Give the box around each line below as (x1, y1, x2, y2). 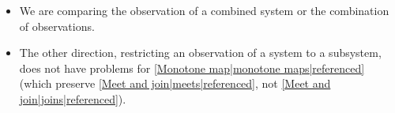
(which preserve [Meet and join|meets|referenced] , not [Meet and (19, 75, 331, 92)
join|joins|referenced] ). (19, 90, 126, 107)
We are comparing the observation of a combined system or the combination (19, 2, 389, 18)
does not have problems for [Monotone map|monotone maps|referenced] (19, 59, 365, 76)
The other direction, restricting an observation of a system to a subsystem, (19, 44, 382, 61)
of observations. (19, 17, 95, 34)
